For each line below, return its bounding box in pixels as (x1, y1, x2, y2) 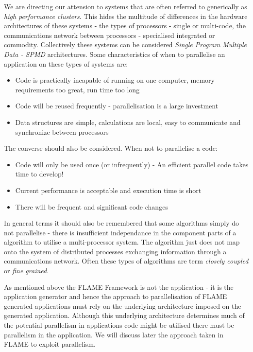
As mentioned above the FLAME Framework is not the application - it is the (4, 282, 234, 292)
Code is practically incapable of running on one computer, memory (15, 75, 215, 85)
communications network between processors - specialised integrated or (4, 30, 215, 40)
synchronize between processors (15, 126, 109, 137)
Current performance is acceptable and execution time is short (15, 185, 202, 195)
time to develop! (15, 169, 64, 179)
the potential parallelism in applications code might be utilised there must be (4, 320, 234, 330)
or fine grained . (4, 265, 49, 276)
